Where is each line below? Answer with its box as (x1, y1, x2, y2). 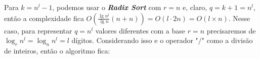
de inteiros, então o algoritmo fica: (4, 45, 110, 55)
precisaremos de (206, 25, 256, 35)
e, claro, (183, 2, 207, 12)
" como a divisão (201, 35, 253, 45)
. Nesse (228, 12, 250, 23)
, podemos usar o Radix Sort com (52, 2, 161, 12)
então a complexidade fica (4, 12, 84, 23)
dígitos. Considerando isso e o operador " (71, 35, 198, 45)
